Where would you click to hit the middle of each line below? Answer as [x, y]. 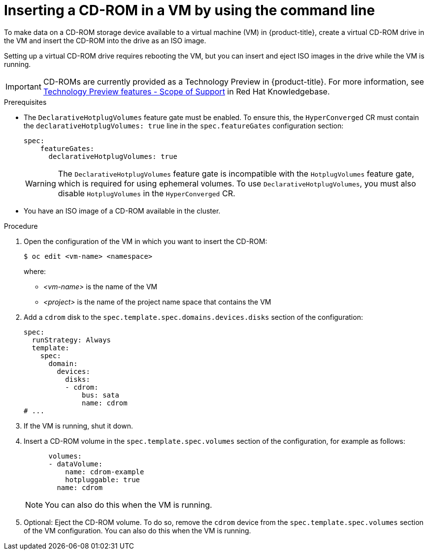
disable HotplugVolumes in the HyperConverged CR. [147, 193]
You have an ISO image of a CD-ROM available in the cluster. [122, 211]
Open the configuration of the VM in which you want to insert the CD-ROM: [146, 241]
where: [35, 271]
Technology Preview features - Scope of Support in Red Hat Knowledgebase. [186, 91]
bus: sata [100, 395]
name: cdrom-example [105, 472]
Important [23, 86]
